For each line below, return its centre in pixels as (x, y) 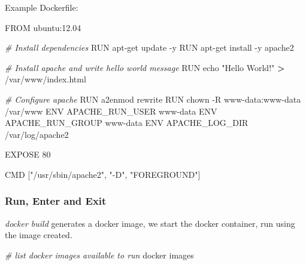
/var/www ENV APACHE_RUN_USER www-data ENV (111, 111)
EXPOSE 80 (28, 154)
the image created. (39, 235)
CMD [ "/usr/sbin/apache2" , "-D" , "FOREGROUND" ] (103, 174)
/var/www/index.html (46, 79)
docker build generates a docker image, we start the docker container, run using (150, 223)
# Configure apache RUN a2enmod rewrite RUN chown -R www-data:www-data (153, 99)
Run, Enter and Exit (56, 201)
